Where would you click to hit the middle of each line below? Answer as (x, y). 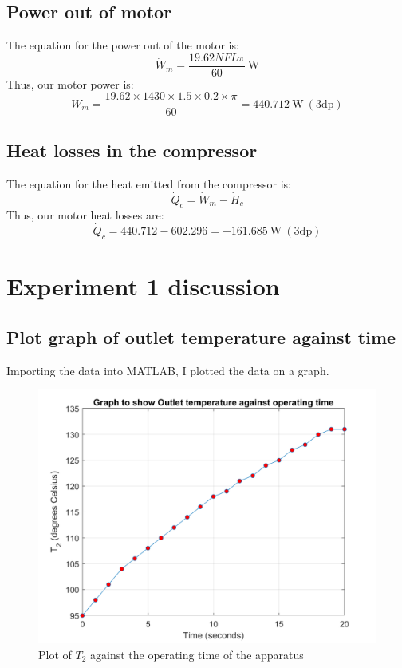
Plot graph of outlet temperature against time (201, 336)
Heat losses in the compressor (132, 150)
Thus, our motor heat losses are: (85, 215)
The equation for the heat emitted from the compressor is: (149, 183)
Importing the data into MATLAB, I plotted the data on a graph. (168, 370)
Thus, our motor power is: (70, 83)
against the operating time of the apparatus (197, 654)
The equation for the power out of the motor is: (123, 45)
